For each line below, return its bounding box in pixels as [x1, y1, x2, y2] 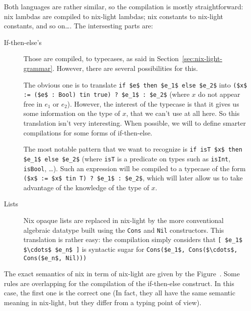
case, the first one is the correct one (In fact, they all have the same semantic [4, 288, 235, 298]
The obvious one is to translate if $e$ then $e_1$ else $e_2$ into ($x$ [23, 79, 247, 89]
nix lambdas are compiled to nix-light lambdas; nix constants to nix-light [4, 11, 223, 21]
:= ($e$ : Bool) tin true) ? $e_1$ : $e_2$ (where [23, 89, 190, 99]
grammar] [23, 63, 53, 73]
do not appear [198, 89, 240, 99]
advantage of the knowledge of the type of [23, 182, 149, 192]
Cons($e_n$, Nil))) [23, 254, 87, 262]
